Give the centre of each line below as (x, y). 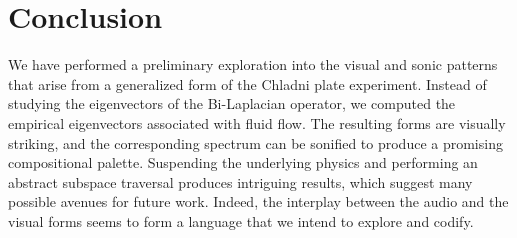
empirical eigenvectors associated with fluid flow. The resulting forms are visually (257, 122)
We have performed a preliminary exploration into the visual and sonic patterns (253, 64)
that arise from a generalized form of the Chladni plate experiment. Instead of (247, 83)
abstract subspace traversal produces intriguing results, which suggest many (240, 181)
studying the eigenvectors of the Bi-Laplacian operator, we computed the (232, 103)
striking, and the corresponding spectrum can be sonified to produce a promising (255, 142)
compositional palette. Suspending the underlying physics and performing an (243, 162)
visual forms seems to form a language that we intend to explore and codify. (241, 220)
